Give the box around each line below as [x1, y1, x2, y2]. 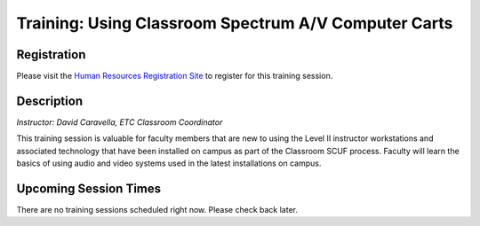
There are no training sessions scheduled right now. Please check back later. [16, 205, 298, 215]
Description [16, 93, 84, 108]
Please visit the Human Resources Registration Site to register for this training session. [16, 71, 333, 82]
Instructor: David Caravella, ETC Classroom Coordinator [16, 116, 223, 128]
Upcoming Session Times [16, 181, 162, 196]
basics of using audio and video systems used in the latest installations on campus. [16, 158, 322, 168]
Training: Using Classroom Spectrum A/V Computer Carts [16, 13, 453, 33]
